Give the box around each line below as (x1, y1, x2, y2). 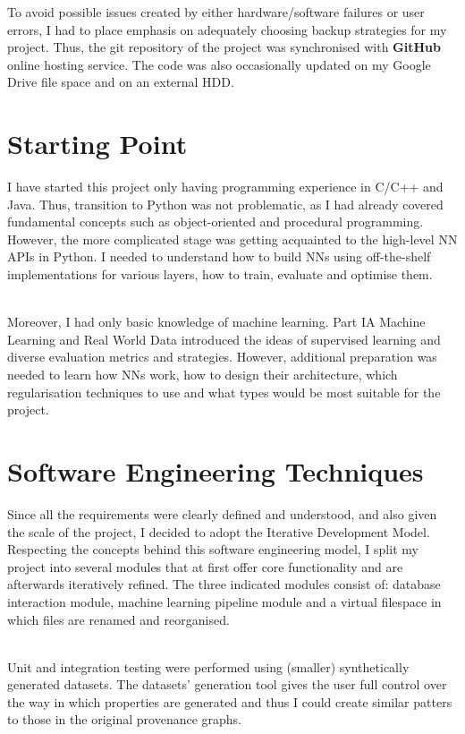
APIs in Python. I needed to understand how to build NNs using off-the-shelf (7, 247, 431, 266)
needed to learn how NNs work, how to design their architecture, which (7, 365, 398, 384)
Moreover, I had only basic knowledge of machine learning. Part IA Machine (7, 312, 426, 331)
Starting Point (7, 125, 188, 162)
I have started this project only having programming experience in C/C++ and (7, 177, 444, 196)
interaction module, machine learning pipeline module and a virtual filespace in (7, 592, 442, 610)
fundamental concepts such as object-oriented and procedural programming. (7, 212, 424, 231)
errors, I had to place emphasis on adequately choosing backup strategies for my (7, 20, 447, 38)
